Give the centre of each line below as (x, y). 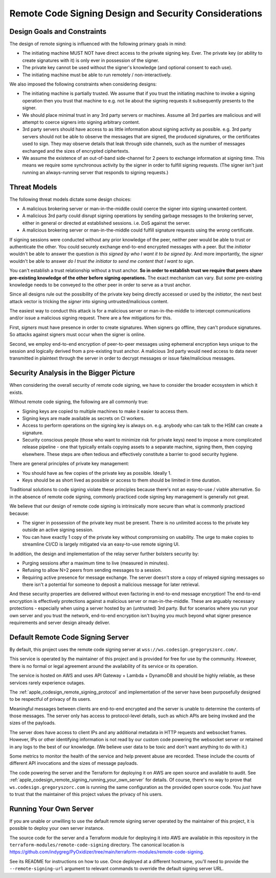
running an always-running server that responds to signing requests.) (95, 172)
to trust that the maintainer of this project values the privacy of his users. (86, 794)
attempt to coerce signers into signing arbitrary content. (81, 122)
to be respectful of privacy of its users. (50, 699)
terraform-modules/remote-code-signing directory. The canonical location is (97, 845)
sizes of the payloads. (33, 723)
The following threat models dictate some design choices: (70, 199)
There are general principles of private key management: (70, 464)
